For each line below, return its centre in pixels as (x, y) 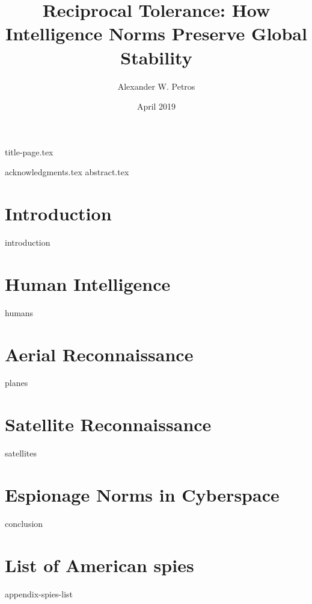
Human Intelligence (88, 283)
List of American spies (99, 565)
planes (17, 383)
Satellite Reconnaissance (108, 424)
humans (19, 312)
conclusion (24, 523)
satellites (21, 453)
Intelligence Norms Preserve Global (156, 33)
